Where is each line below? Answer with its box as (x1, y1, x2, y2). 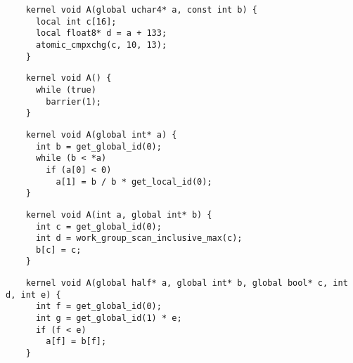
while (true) (35, 84, 96, 95)
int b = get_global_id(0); (35, 141, 162, 152)
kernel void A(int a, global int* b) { (25, 209, 212, 220)
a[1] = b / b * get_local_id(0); (56, 176, 212, 187)
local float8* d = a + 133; (35, 28, 167, 39)
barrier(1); (46, 96, 102, 107)
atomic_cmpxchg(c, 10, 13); (35, 39, 167, 50)
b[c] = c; (35, 244, 82, 255)
